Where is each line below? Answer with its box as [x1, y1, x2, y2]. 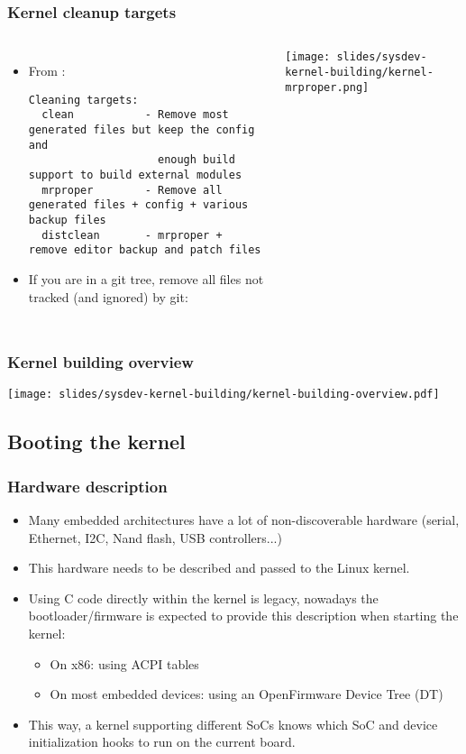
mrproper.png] [285, 80, 370, 94]
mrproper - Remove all [41, 183, 223, 197]
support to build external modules [28, 169, 242, 182]
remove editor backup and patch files [28, 244, 261, 257]
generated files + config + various [28, 198, 249, 212]
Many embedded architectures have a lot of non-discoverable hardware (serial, [28, 510, 460, 529]
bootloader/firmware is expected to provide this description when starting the [28, 606, 459, 625]
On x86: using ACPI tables [50, 654, 199, 673]
